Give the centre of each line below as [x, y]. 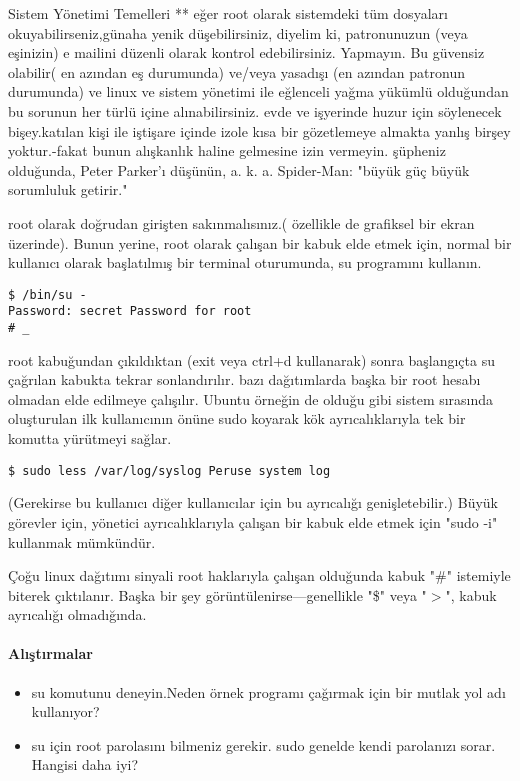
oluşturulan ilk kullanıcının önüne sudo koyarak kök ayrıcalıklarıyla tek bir [237, 418]
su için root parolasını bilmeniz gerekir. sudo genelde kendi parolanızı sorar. [263, 744]
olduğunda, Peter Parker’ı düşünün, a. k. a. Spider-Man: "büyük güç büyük [239, 169]
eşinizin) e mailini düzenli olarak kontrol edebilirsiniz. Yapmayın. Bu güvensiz [246, 52]
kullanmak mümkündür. [82, 541]
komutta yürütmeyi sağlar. [90, 438]
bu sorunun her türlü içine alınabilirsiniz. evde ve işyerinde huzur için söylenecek [255, 110]
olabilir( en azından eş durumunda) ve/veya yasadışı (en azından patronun [236, 71]
